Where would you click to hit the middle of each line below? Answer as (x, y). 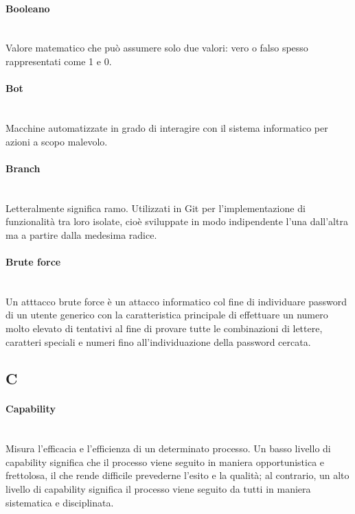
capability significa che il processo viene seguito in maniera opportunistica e (165, 462)
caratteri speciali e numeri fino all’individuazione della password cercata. (158, 341)
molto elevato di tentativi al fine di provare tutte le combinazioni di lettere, (164, 328)
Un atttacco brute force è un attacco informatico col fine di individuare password (176, 301)
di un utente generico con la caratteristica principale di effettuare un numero (167, 315)
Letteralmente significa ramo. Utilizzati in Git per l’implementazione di (156, 208)
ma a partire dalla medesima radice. (81, 234)
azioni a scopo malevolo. (57, 141)
